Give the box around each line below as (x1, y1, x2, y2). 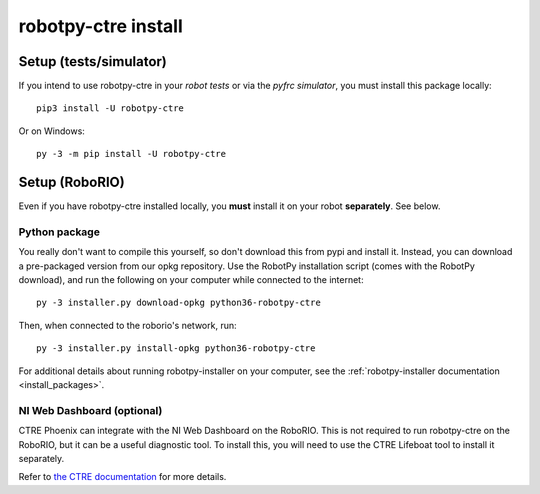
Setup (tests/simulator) (18, 53, 167, 70)
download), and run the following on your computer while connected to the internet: (18, 274, 364, 286)
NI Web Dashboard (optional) (18, 403, 163, 417)
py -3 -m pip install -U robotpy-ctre (36, 148, 227, 160)
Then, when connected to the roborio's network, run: (18, 319, 237, 331)
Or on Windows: (18, 125, 85, 137)
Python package (18, 225, 100, 239)
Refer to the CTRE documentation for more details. (18, 471, 227, 483)
